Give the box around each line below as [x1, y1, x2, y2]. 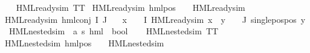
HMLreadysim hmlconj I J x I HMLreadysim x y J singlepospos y [5, 13, 306, 25]
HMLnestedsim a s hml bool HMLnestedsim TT [8, 25, 219, 37]
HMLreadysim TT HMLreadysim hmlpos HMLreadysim [16, 1, 245, 13]
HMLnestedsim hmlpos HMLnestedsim [5, 36, 164, 49]
